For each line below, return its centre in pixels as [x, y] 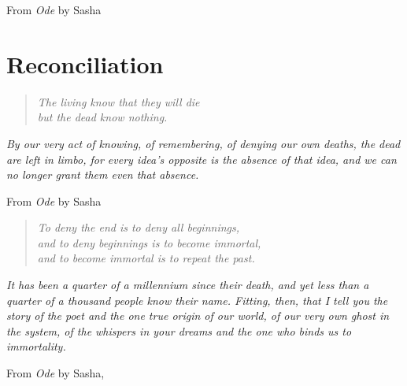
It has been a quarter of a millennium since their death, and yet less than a [188, 285]
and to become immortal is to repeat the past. [146, 258]
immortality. [36, 346]
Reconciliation [85, 63]
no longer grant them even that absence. [103, 174]
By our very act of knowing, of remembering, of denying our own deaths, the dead [203, 143]
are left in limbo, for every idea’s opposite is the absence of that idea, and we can [202, 159]
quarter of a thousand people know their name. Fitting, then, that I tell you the [197, 300]
